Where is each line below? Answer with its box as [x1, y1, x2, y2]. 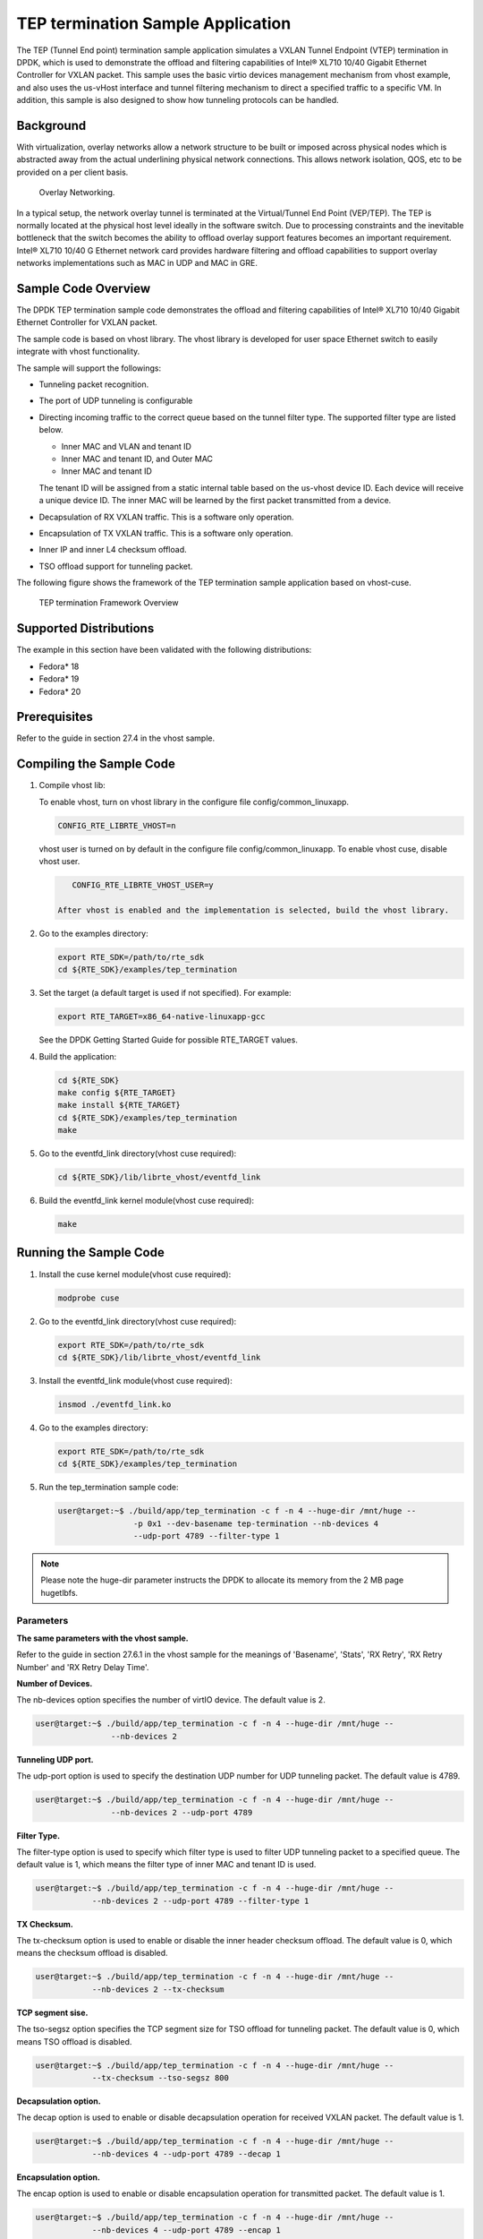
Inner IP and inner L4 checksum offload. [38, 545, 187, 555]
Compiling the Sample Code [16, 757, 176, 772]
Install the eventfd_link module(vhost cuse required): [38, 1375, 233, 1385]
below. [38, 425, 64, 435]
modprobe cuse [57, 1292, 120, 1303]
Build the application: [38, 1051, 117, 1061]
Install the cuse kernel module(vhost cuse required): [38, 1268, 232, 1280]
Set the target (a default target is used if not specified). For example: [38, 988, 292, 999]
